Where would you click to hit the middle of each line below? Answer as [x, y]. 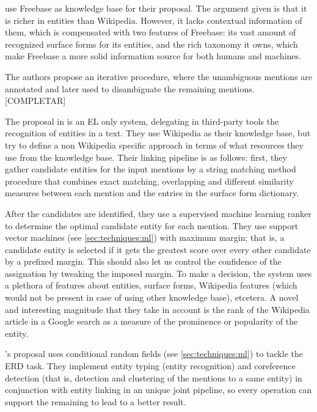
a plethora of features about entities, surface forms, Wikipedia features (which [151, 285]
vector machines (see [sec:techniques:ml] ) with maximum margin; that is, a [145, 237]
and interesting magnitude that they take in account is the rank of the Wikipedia [157, 309]
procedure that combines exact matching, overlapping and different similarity [149, 181]
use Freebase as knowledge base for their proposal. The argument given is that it [156, 8]
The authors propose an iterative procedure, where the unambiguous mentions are [159, 76]
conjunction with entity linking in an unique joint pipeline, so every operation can [158, 390]
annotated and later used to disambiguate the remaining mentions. [130, 88]
